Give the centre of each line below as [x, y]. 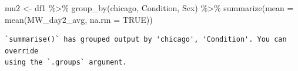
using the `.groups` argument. [66, 62]
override [22, 51]
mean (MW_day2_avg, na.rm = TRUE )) [79, 19]
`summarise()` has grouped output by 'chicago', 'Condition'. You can [146, 40]
